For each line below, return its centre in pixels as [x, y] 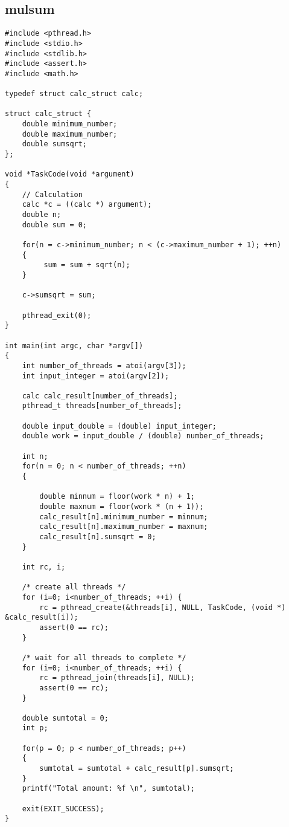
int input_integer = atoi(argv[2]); [96, 376]
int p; [35, 728]
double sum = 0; [55, 225]
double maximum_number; [70, 134]
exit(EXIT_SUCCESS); [63, 809]
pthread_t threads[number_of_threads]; [102, 406]
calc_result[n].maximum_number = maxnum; [124, 527]
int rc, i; [44, 567]
